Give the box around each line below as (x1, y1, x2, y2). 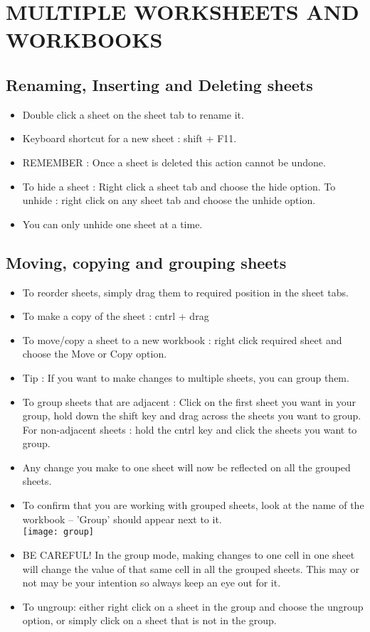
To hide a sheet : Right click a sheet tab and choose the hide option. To (22, 178, 336, 193)
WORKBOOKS (6, 25, 163, 54)
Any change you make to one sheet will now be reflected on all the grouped (22, 459, 351, 474)
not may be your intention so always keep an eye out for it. (22, 575, 281, 590)
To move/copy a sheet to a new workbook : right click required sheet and (22, 332, 342, 347)
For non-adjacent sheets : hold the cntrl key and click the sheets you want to (22, 422, 357, 436)
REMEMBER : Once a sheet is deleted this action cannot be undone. (22, 154, 326, 169)
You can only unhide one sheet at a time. (22, 216, 203, 231)
